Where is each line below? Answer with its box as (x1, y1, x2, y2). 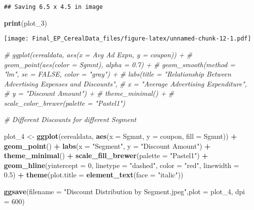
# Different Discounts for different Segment (4, 114, 137, 125)
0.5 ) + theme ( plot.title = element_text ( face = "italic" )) (4, 169, 183, 180)
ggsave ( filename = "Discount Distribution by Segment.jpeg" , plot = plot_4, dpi (4, 186, 245, 197)
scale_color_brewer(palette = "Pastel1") (4, 97, 125, 108)
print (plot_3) (4, 17, 47, 28)
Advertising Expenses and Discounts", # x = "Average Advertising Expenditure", (4, 78, 247, 88)
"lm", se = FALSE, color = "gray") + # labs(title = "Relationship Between (4, 69, 231, 79)
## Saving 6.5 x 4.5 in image (4, 3, 103, 10)
